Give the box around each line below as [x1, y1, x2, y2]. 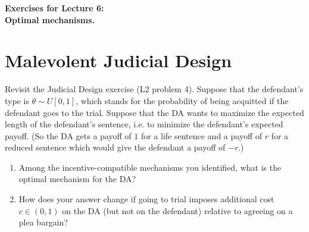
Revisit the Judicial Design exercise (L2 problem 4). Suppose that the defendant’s [5, 83, 304, 95]
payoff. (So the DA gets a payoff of [5, 129, 132, 142]
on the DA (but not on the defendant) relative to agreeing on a [62, 204, 293, 217]
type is [5, 94, 29, 106]
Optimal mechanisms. [5, 13, 95, 26]
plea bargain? [18, 216, 68, 228]
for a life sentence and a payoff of [141, 129, 263, 142]
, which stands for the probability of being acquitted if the [76, 94, 289, 106]
